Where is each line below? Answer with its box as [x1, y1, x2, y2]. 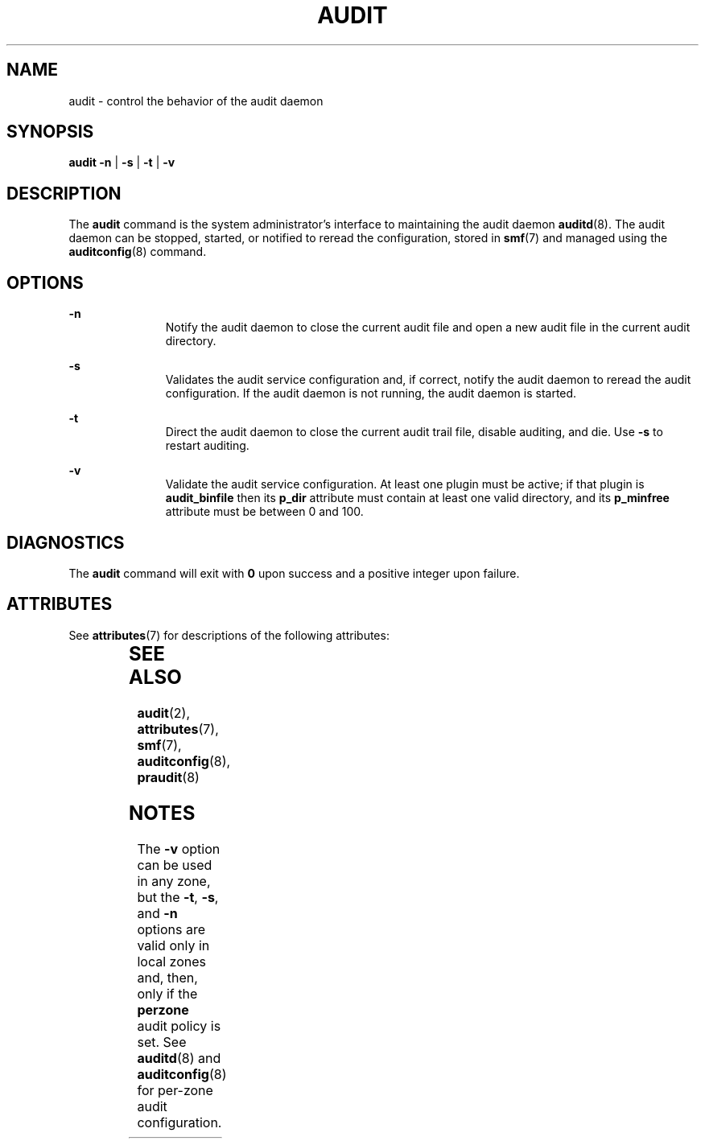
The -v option [137, 840, 221, 857]
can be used [137, 856, 212, 873]
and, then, [137, 969, 198, 986]
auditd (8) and [137, 1049, 221, 1066]
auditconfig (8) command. [68, 245, 207, 259]
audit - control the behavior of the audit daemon [68, 93, 324, 108]
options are [137, 921, 205, 937]
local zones [137, 953, 206, 970]
